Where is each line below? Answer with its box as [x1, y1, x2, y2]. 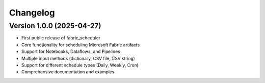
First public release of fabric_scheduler [21, 35, 101, 41]
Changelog [9, 7, 55, 18]
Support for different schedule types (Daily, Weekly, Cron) [21, 62, 139, 68]
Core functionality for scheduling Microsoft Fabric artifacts [21, 42, 140, 48]
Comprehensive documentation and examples [21, 69, 115, 75]
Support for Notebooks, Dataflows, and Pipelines [21, 49, 120, 54]
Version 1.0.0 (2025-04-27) [9, 21, 102, 30]
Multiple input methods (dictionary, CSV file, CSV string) [21, 55, 135, 61]
